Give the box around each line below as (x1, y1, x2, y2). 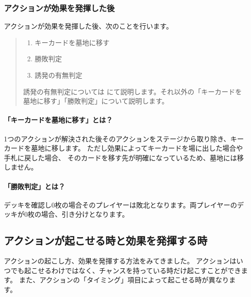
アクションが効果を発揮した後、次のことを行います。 (4, 21, 173, 31)
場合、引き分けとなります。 (41, 209, 129, 219)
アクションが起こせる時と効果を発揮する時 (4, 233, 207, 248)
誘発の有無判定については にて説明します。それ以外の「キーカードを (23, 86, 242, 96)
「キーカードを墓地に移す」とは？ (4, 115, 113, 125)
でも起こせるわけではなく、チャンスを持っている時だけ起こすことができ (10, 265, 241, 275)
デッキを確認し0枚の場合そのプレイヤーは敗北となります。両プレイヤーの (4, 199, 237, 210)
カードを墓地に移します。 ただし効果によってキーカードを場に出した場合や (4, 143, 243, 153)
